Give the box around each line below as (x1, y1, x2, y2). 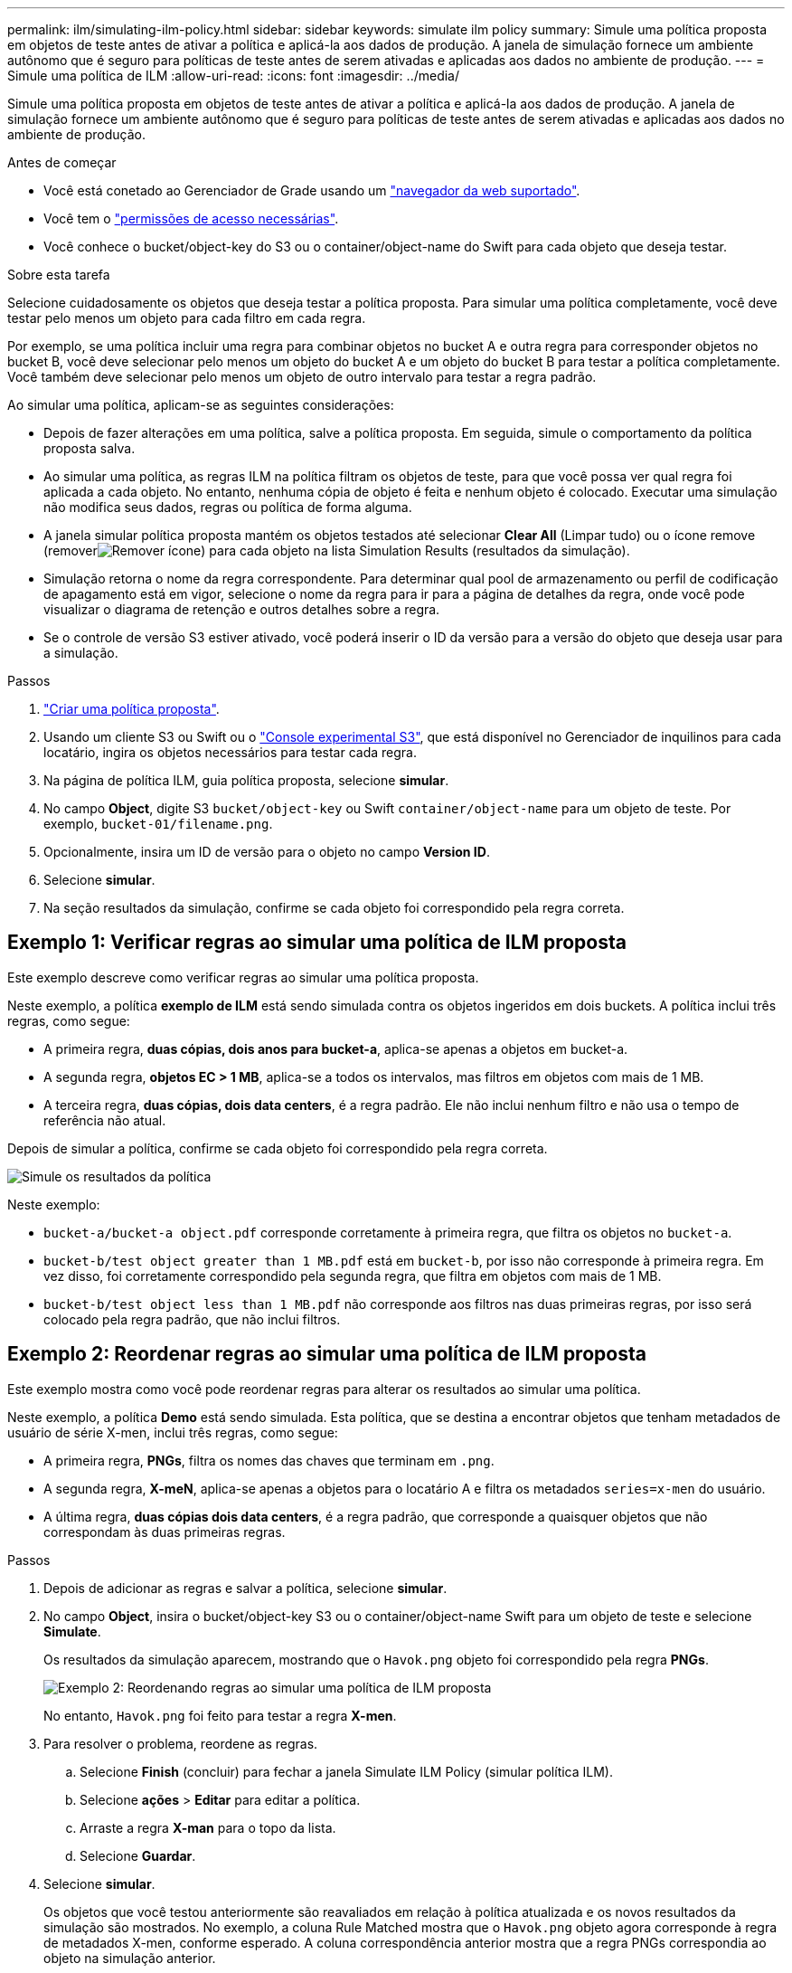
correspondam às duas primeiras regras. (43, 1523, 286, 1540)
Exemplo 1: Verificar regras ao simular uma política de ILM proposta (7, 931, 627, 954)
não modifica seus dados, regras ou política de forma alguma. (43, 499, 412, 515)
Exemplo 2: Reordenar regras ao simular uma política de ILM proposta (7, 1342, 646, 1366)
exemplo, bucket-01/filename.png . (43, 816, 273, 831)
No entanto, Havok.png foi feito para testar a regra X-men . (43, 1707, 397, 1723)
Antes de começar (7, 155, 117, 170)
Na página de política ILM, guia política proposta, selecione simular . (43, 773, 449, 788)
